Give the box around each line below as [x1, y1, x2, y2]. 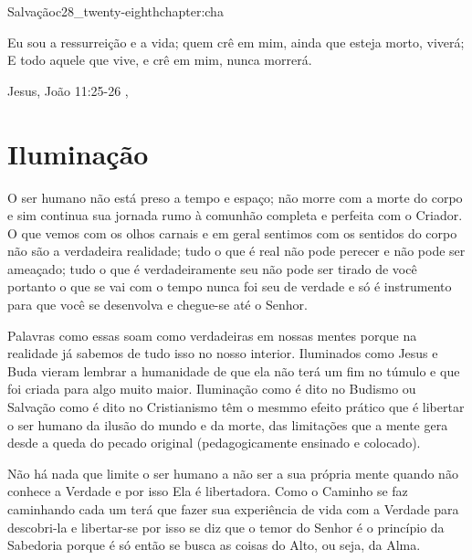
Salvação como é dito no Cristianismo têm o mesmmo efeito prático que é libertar [7, 397, 465, 417]
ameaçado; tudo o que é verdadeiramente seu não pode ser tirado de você [7, 259, 417, 278]
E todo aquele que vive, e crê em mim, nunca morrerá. [7, 50, 312, 69]
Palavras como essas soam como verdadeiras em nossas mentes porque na [7, 325, 417, 344]
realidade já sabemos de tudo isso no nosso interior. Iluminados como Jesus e [7, 343, 438, 363]
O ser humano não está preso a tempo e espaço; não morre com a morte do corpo [7, 187, 463, 206]
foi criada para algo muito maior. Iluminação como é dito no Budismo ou [7, 379, 416, 398]
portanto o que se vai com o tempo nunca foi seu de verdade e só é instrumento [7, 277, 452, 296]
